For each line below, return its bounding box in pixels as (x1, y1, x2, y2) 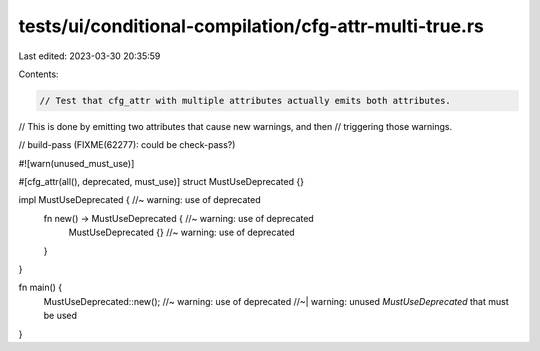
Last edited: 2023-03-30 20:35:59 (18, 50, 161, 62)
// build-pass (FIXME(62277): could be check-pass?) (18, 139, 236, 151)
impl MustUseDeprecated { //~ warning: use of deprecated (18, 194, 262, 206)
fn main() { (18, 281, 63, 294)
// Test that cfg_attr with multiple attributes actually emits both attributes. (39, 95, 452, 106)
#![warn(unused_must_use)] (18, 157, 135, 169)
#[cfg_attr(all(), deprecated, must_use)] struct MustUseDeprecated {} (18, 176, 305, 188)
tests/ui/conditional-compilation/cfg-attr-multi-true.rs (18, 15, 484, 37)
